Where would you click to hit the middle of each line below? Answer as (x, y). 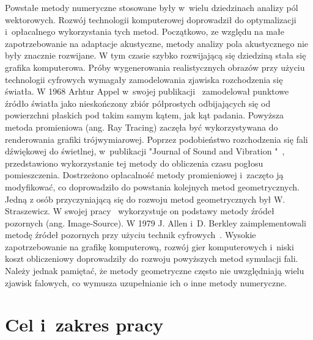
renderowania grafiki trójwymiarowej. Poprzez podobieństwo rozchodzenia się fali (156, 139)
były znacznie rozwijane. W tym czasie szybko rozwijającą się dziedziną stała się (156, 55)
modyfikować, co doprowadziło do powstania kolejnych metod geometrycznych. (153, 186)
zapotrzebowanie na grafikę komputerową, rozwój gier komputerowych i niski (149, 246)
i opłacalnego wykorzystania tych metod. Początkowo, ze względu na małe (145, 31)
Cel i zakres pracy (84, 324)
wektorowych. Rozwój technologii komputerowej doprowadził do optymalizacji (151, 19)
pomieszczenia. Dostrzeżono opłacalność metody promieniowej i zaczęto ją (144, 175)
